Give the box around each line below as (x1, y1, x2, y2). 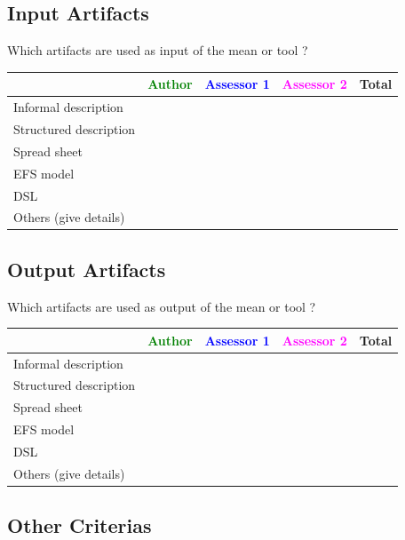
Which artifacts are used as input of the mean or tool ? (7, 41, 308, 60)
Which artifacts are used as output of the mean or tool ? (7, 297, 316, 315)
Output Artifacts (7, 255, 166, 282)
